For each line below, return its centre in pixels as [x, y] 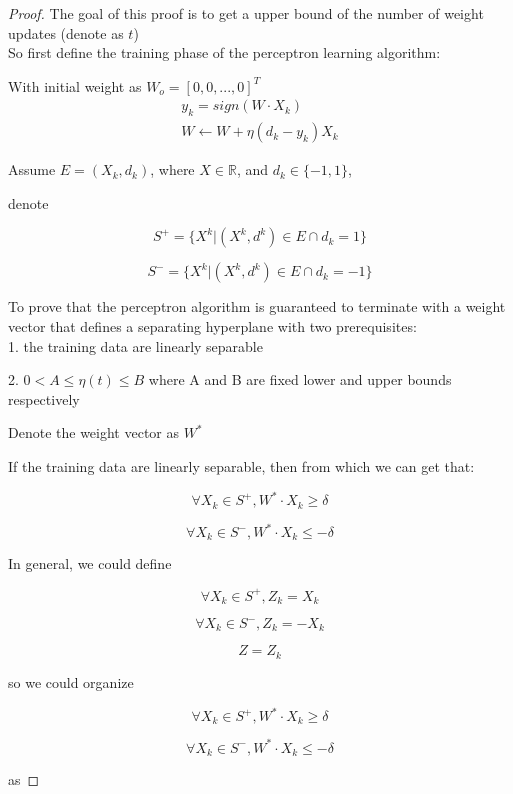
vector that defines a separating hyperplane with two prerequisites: [212, 326]
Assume [32, 169]
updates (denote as [66, 32]
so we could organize [71, 681]
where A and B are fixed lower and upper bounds [300, 379]
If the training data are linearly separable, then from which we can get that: [241, 465]
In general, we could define [90, 563]
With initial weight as [75, 85]
